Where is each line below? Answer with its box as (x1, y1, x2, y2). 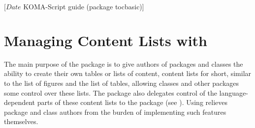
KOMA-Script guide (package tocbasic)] (23, 1, 144, 11)
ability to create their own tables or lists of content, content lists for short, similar (4, 68, 252, 78)
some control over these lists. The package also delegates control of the (4, 87, 217, 98)
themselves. (4, 116, 38, 127)
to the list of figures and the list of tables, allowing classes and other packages (4, 77, 239, 88)
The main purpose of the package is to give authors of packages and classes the (4, 58, 243, 69)
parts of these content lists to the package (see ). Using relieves (37, 97, 227, 107)
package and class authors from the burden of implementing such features (4, 106, 226, 117)
